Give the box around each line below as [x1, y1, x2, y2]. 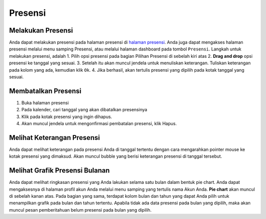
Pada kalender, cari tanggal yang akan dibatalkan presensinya [21, 107, 147, 113]
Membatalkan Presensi [9, 87, 81, 95]
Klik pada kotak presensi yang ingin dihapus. [21, 114, 112, 120]
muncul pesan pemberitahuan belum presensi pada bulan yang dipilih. [9, 207, 152, 213]
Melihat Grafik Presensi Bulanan [9, 166, 110, 175]
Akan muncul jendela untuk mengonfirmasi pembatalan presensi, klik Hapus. [21, 121, 177, 127]
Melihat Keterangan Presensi [9, 133, 100, 142]
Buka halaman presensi [21, 99, 69, 106]
